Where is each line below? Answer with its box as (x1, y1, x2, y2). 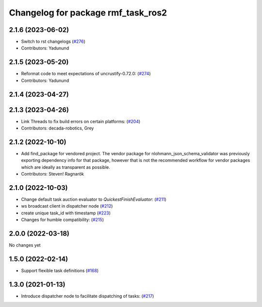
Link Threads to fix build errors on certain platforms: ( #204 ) (21, 118, 141, 124)
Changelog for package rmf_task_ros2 (9, 7, 167, 18)
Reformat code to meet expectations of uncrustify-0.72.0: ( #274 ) (21, 71, 151, 77)
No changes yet (9, 242, 41, 248)
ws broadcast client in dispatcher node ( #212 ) (21, 203, 113, 209)
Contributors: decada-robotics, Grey (21, 125, 94, 131)
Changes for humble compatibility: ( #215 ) (21, 217, 104, 223)
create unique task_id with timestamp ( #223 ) (21, 210, 111, 216)
